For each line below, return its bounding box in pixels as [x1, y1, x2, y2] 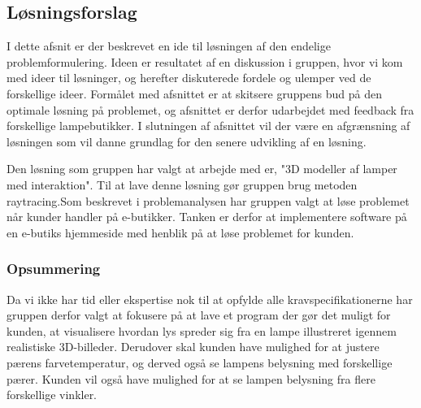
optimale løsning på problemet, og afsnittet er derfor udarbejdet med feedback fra [7, 101, 414, 118]
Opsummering [7, 258, 101, 279]
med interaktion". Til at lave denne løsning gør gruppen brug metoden [7, 176, 358, 193]
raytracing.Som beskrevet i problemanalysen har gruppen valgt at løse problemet [7, 192, 410, 209]
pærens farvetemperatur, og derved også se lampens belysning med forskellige [7, 354, 393, 371]
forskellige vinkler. [7, 386, 98, 403]
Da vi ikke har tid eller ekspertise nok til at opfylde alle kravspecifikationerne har [7, 290, 413, 307]
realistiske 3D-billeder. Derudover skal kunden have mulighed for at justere [7, 338, 380, 355]
